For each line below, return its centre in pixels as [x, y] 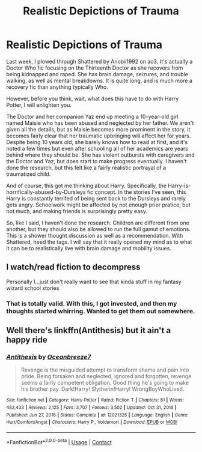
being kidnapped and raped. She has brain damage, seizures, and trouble [97, 74]
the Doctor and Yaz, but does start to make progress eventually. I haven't [96, 161]
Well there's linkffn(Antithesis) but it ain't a [89, 330]
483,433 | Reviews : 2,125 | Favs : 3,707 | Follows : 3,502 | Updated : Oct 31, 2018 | [92, 408]
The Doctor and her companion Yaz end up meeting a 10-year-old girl [92, 116]
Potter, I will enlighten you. [39, 105]
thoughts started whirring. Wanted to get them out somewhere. [101, 311]
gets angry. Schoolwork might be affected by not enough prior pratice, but [98, 205]
